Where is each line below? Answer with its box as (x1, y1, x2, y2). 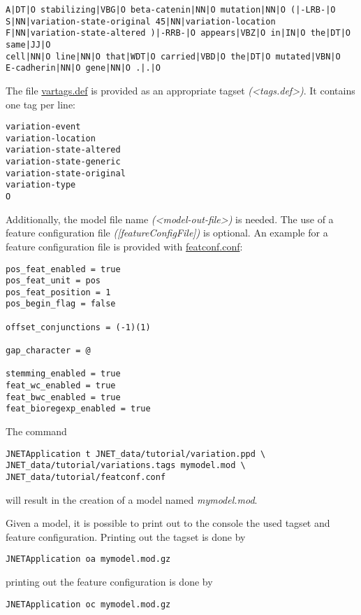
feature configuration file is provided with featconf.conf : (6, 239, 243, 253)
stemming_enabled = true (6, 369, 121, 379)
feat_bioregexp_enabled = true (6, 404, 151, 414)
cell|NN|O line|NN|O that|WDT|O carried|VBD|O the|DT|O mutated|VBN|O (6, 51, 341, 62)
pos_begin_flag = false (6, 299, 116, 309)
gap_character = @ (6, 346, 91, 356)
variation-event (6, 122, 81, 132)
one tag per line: (6, 97, 75, 111)
